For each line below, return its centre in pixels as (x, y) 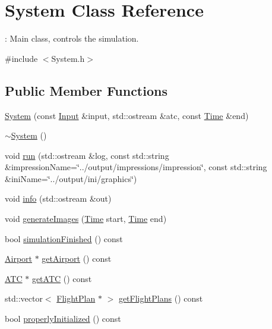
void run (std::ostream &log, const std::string (87, 155)
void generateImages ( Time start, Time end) (86, 219)
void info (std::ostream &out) (58, 198)
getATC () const (62, 278)
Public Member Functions (86, 90)
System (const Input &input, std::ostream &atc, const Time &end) (127, 115)
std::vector (24, 298)
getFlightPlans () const (161, 298)
